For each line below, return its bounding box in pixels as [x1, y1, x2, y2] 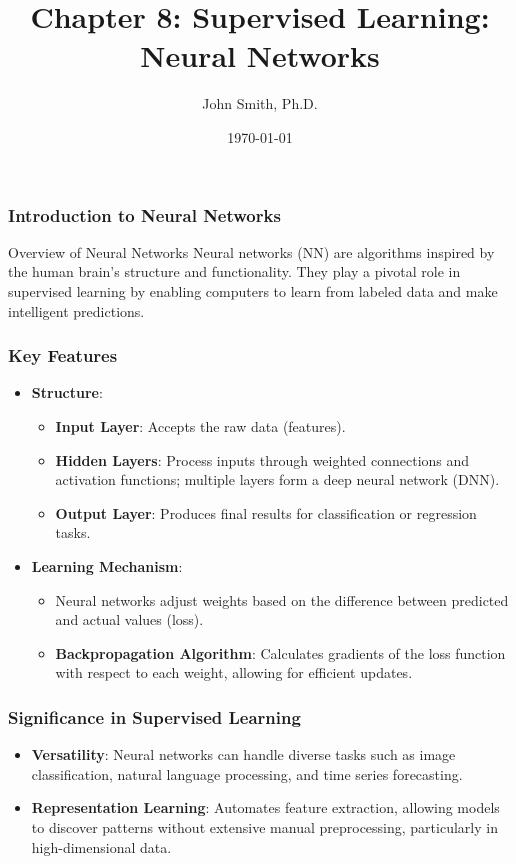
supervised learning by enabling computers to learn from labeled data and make [8, 280, 498, 301]
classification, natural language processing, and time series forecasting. [31, 763, 463, 784]
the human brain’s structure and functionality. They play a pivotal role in [8, 261, 461, 282]
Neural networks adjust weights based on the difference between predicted [55, 589, 509, 610]
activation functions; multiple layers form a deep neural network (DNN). [55, 469, 500, 490]
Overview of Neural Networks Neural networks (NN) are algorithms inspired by [8, 241, 495, 262]
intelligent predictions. [8, 300, 145, 321]
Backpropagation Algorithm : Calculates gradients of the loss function [55, 642, 506, 663]
